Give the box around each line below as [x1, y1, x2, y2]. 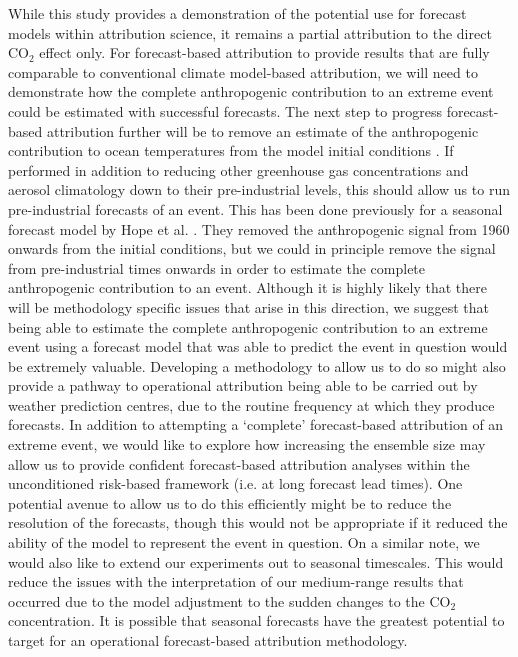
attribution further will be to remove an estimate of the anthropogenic [46, 120, 479, 141]
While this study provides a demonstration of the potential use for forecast [8, 3, 467, 23]
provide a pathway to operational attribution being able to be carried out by [8, 375, 478, 396]
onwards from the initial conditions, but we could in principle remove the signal [8, 238, 496, 259]
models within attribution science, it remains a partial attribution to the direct [8, 22, 492, 43]
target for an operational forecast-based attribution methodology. [8, 630, 408, 650]
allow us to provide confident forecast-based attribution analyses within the [8, 453, 470, 474]
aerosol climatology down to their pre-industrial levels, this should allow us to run [8, 179, 510, 200]
